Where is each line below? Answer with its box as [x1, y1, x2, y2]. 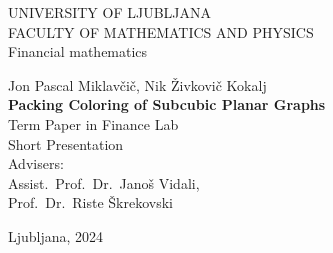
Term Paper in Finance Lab [8, 113, 179, 134]
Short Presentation [8, 133, 124, 154]
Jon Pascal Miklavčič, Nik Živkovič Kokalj [8, 74, 267, 95]
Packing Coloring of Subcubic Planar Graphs [8, 94, 326, 115]
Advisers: [8, 153, 64, 174]
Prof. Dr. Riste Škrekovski [8, 192, 173, 213]
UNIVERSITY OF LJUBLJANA [8, 2, 211, 22]
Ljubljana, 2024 [8, 225, 104, 246]
